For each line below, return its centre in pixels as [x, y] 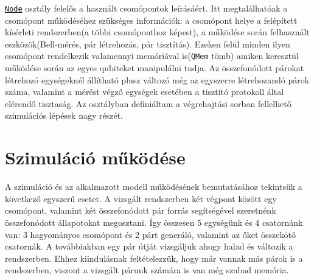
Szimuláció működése [95, 157]
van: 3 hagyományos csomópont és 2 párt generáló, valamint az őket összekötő [150, 234]
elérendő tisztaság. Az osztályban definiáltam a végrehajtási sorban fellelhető [148, 103]
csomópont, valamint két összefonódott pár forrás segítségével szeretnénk [141, 210]
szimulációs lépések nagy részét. [64, 115]
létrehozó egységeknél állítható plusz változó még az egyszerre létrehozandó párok [157, 79]
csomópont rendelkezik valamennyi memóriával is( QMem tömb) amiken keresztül [152, 56]
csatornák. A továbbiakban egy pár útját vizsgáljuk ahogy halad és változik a [149, 246]
